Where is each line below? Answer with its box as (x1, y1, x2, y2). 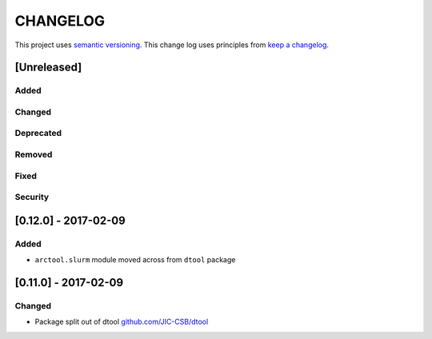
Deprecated (14, 128, 62, 139)
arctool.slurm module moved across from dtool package (34, 255, 236, 265)
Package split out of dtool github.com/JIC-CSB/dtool (34, 317, 209, 327)
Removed (14, 149, 53, 160)
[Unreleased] (14, 61, 82, 74)
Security (14, 192, 50, 203)
